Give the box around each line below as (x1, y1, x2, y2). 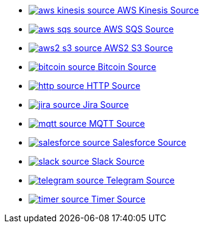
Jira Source (83, 99, 129, 110)
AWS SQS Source (104, 24, 174, 34)
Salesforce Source (112, 137, 186, 148)
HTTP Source (86, 80, 141, 91)
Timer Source (91, 194, 146, 204)
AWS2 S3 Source (104, 43, 173, 53)
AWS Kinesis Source (117, 5, 199, 15)
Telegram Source (106, 175, 175, 185)
